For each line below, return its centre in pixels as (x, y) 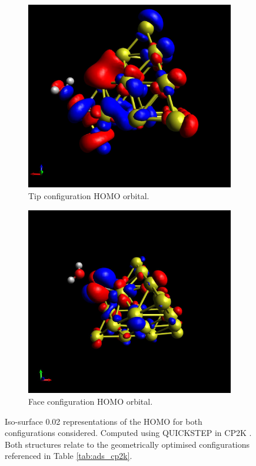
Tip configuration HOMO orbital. (89, 196)
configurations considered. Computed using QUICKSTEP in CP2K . (128, 433)
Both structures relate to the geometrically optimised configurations (127, 444)
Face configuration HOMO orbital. (91, 401)
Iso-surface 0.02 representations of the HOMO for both (104, 421)
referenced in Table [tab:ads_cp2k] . (69, 456)
